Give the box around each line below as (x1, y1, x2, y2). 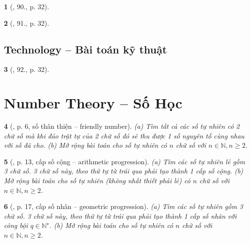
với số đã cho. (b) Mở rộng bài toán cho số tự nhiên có (4, 140, 167, 150)
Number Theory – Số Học (4, 93, 182, 113)
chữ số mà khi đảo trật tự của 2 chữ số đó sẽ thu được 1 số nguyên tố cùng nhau (4, 130, 245, 140)
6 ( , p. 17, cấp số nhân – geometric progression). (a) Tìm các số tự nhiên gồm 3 (4, 201, 243, 211)
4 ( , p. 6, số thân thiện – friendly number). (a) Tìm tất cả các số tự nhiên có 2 (4, 121, 240, 131)
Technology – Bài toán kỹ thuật (4, 41, 167, 56)
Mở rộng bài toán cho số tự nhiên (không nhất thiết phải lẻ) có (4, 175, 191, 186)
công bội (4, 220, 28, 230)
